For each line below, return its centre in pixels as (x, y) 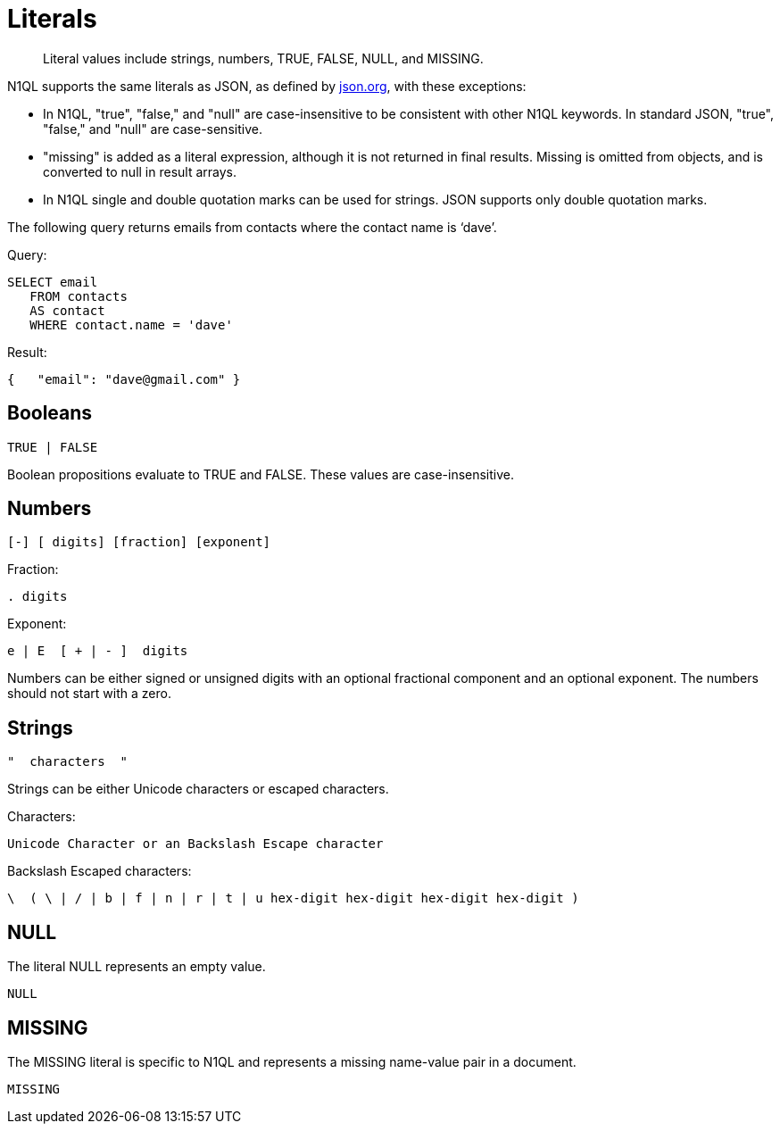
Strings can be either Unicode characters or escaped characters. (198, 789)
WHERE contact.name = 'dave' (131, 324)
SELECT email (53, 282)
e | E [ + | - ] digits (98, 651)
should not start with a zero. (89, 694)
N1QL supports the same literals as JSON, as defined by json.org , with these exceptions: (267, 86)
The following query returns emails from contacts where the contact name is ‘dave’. (252, 227)
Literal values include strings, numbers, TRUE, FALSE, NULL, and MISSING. (263, 58)
